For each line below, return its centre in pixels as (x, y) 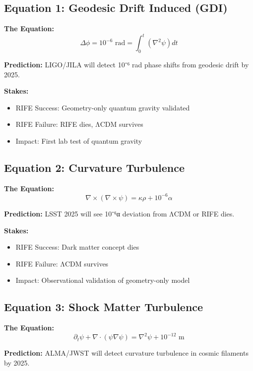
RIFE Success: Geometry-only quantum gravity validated (103, 107)
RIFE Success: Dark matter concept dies (77, 247)
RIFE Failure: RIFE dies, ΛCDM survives (79, 124)
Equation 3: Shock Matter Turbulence (104, 307)
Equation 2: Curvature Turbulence (95, 168)
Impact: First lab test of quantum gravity (79, 141)
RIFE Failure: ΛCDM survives (62, 263)
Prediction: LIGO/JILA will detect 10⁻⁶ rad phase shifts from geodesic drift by (126, 65)
